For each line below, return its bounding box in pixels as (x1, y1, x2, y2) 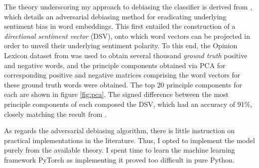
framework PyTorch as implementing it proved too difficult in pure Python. (4, 154, 235, 165)
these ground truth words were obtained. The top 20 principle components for (4, 79, 242, 89)
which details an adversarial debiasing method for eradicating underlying (4, 11, 227, 21)
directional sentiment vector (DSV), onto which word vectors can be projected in (4, 30, 250, 41)
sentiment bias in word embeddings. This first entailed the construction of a (4, 21, 236, 31)
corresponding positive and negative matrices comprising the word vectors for (4, 70, 241, 80)
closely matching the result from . (4, 108, 107, 119)
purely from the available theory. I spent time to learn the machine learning (4, 145, 235, 155)
